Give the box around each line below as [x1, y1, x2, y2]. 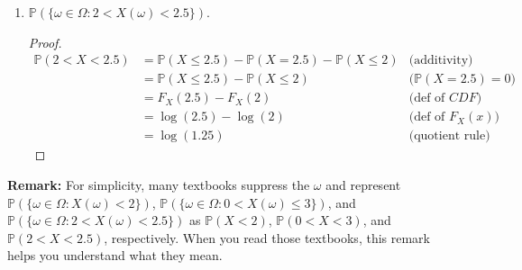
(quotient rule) [408, 130, 490, 143]
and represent [325, 175, 401, 193]
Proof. [28, 32, 62, 51]
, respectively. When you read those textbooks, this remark [104, 228, 430, 247]
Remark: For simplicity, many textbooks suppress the [7, 175, 310, 193]
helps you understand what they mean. [7, 246, 223, 265]
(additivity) [408, 54, 473, 67]
